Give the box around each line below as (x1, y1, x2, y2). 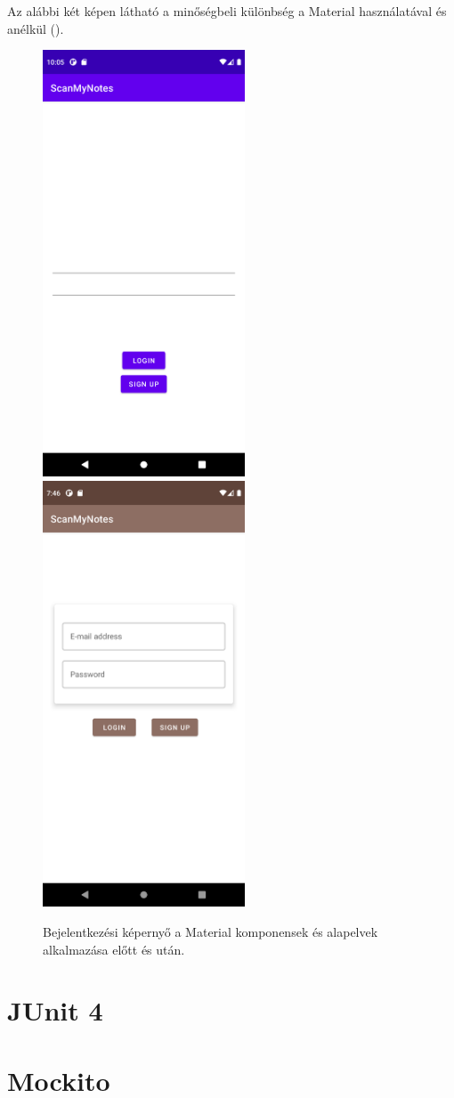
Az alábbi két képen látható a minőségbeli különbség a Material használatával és (7, 2, 447, 20)
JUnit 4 (7, 992, 103, 1029)
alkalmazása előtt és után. (43, 939, 185, 958)
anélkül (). (7, 19, 64, 37)
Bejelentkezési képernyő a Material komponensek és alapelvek (43, 922, 378, 940)
